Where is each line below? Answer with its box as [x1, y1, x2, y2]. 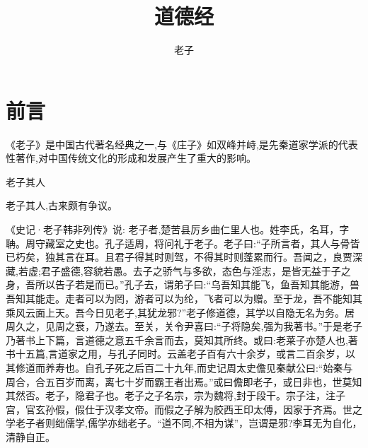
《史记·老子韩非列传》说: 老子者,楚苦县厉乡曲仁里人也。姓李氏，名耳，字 [6, 222, 350, 237]
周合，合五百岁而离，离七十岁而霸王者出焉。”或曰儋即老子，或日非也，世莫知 [6, 374, 362, 389]
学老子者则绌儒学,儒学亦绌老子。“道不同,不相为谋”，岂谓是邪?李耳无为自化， [6, 415, 362, 430]
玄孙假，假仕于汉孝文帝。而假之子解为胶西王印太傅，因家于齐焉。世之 [35, 401, 362, 416]
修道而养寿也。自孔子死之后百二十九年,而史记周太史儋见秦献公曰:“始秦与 [15, 360, 353, 375]
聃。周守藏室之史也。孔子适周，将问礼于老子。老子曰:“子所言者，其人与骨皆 [6, 235, 360, 250]
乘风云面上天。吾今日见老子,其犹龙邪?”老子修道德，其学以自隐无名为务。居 [6, 305, 355, 319]
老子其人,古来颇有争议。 [6, 198, 117, 213]
